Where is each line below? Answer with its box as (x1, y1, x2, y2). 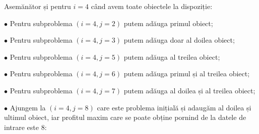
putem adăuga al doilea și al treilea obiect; (123, 85, 255, 95)
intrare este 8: (4, 121, 47, 132)
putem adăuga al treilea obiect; (123, 51, 220, 62)
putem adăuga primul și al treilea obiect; (123, 68, 250, 79)
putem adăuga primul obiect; (123, 18, 213, 28)
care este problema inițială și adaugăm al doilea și (97, 102, 251, 112)
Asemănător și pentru (4, 1, 71, 11)
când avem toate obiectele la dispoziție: (91, 1, 213, 11)
